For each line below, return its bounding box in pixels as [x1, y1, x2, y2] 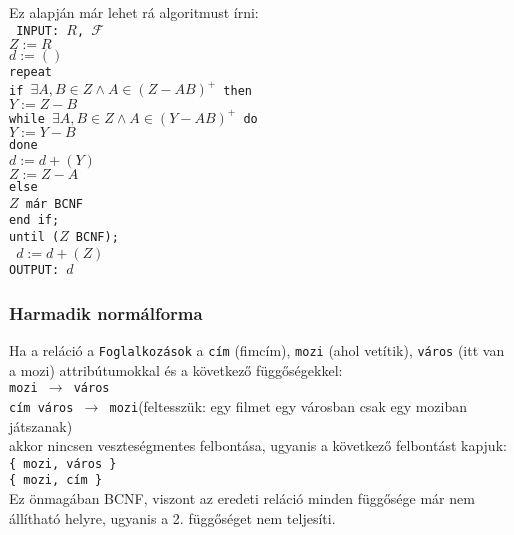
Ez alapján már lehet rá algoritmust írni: [9, 2, 259, 22]
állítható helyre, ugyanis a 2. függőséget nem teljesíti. [9, 507, 336, 528]
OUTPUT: [9, 263, 60, 278]
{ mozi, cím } [9, 473, 103, 488]
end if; [9, 213, 60, 228]
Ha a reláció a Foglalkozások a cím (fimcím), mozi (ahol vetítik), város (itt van [9, 340, 505, 361]
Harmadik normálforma [9, 300, 203, 325]
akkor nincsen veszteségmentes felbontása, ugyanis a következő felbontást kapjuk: [9, 435, 507, 456]
